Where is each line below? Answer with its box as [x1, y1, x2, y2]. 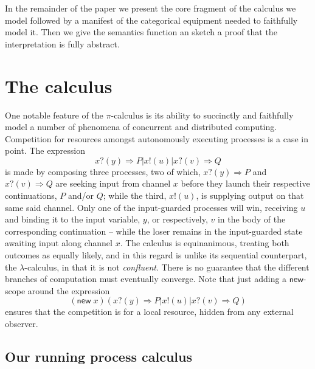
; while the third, [103, 189, 167, 202]
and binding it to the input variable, [5, 213, 140, 226]
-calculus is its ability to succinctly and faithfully [111, 108, 294, 121]
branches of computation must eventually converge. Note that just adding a [5, 272, 287, 285]
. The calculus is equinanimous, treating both [120, 236, 289, 249]
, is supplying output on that [196, 189, 304, 202]
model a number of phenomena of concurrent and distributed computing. [5, 120, 277, 133]
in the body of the [217, 213, 286, 226]
